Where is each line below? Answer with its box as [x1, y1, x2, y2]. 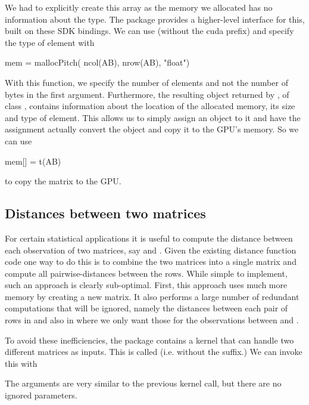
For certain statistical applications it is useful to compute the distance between [5, 231, 293, 244]
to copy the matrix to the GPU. [5, 175, 121, 187]
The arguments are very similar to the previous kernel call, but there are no [5, 377, 282, 389]
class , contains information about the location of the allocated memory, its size [5, 100, 295, 112]
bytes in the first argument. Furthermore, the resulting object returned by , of [5, 88, 289, 100]
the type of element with [5, 36, 95, 48]
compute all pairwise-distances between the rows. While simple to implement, [5, 267, 288, 279]
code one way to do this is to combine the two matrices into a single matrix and [5, 255, 296, 268]
